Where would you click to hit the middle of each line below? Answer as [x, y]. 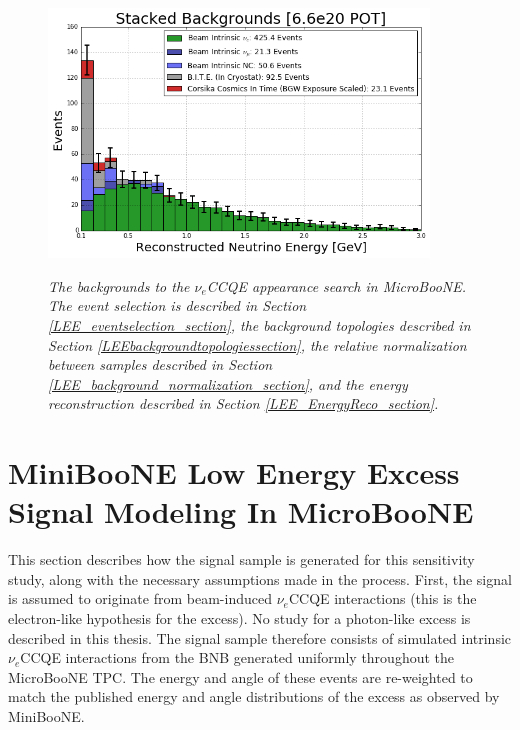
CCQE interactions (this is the [382, 598]
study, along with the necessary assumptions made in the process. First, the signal [260, 578]
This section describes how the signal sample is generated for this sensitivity [241, 559]
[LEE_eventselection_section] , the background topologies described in [259, 324]
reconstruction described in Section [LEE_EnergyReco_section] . [243, 403]
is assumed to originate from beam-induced [140, 598]
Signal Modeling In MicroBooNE [241, 511]
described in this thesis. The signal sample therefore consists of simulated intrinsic [260, 637]
